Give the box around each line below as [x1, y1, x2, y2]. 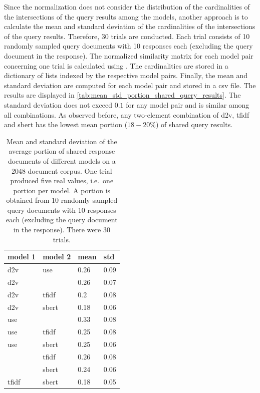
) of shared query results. [155, 119, 233, 130]
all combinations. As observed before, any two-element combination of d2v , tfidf [4, 109, 249, 120]
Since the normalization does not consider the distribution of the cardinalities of [4, 2, 250, 12]
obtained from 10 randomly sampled [6, 195, 118, 205]
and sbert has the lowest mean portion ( [4, 119, 128, 130]
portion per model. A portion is [13, 185, 111, 195]
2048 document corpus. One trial [11, 165, 112, 176]
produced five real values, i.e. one [10, 175, 114, 186]
